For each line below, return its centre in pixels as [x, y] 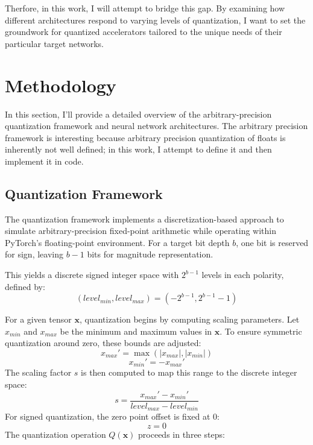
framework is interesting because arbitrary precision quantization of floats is [145, 137]
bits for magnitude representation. [150, 254]
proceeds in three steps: [182, 434]
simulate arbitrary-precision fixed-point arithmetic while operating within [141, 231]
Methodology [61, 85]
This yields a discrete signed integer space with [92, 275]
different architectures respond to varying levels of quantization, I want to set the [155, 20]
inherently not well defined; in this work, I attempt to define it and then [138, 149]
